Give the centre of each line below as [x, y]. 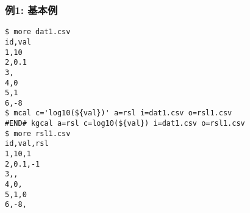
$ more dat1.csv [38, 32]
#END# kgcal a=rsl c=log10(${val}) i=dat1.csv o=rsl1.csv [125, 124]
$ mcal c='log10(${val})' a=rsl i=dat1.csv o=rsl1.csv [119, 113]
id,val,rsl [27, 144]
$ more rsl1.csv [38, 133]
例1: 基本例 [31, 9]
